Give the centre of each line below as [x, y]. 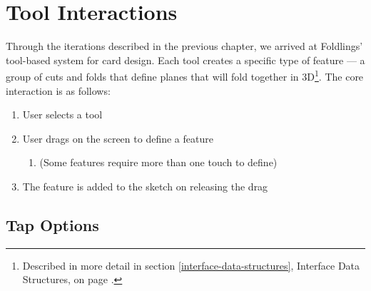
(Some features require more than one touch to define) [158, 162]
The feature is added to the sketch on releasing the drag [145, 186]
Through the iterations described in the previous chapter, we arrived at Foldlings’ [184, 46]
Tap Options [52, 224]
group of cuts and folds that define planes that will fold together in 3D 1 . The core [185, 75]
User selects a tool [62, 114]
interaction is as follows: [58, 90]
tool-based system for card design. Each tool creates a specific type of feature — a [185, 60]
